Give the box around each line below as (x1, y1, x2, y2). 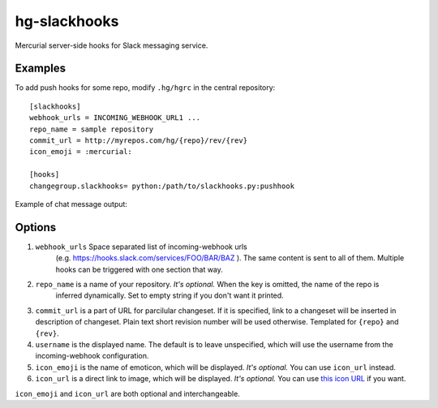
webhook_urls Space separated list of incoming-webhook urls (35, 242, 247, 251)
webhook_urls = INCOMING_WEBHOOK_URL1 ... (29, 114, 201, 122)
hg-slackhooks (15, 12, 119, 30)
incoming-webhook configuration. (35, 351, 149, 361)
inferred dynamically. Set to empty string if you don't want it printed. (55, 290, 284, 300)
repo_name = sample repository (29, 124, 154, 134)
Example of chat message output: (15, 199, 127, 208)
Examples (15, 62, 67, 75)
